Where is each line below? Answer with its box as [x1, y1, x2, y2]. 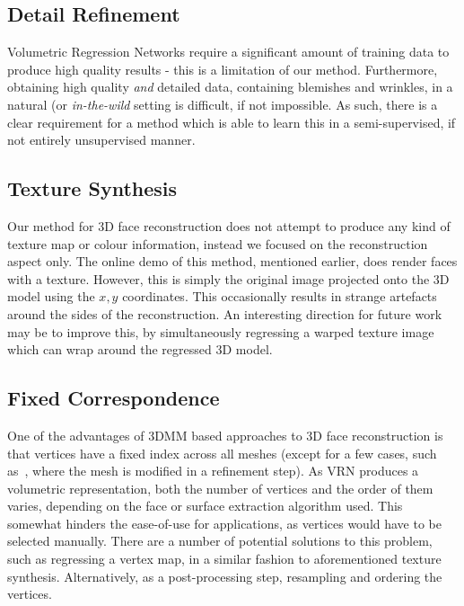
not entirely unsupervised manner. [7, 130, 196, 149]
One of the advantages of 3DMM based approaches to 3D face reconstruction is [7, 425, 443, 444]
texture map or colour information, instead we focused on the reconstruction [7, 234, 428, 253]
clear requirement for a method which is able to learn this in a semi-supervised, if [7, 112, 456, 131]
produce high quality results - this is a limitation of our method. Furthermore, [7, 59, 438, 78]
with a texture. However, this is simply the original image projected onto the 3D [7, 269, 450, 288]
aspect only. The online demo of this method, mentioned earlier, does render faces [7, 252, 458, 271]
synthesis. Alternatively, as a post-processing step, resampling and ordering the [7, 566, 442, 585]
